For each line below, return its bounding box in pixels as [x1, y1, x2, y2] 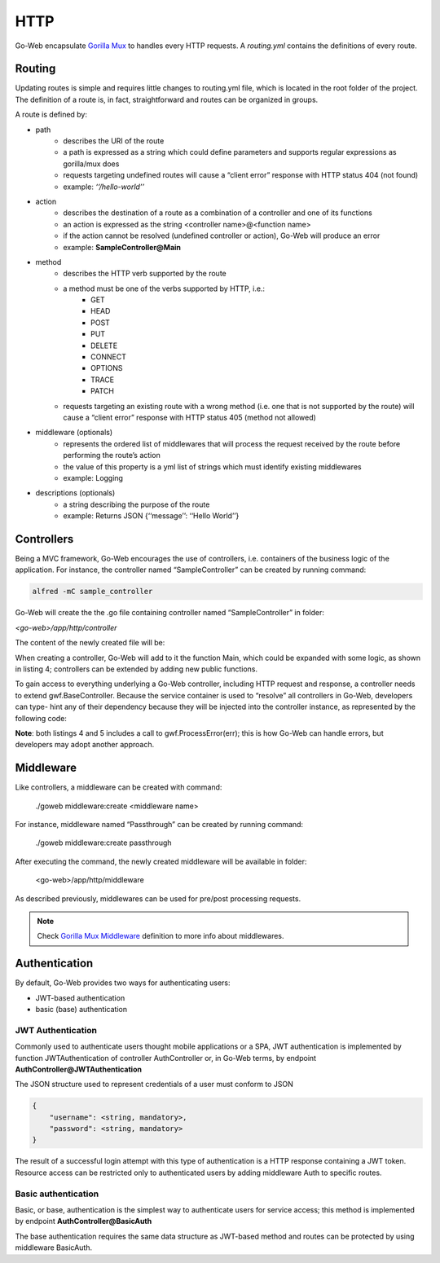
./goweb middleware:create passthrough [35, 838, 172, 847]
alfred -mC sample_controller [32, 587, 153, 596]
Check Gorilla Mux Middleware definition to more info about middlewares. [37, 931, 284, 941]
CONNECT [90, 352, 126, 362]
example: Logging [63, 473, 124, 482]
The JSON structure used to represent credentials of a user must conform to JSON [15, 1080, 293, 1089]
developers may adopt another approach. [15, 740, 155, 750]
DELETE [90, 341, 118, 350]
